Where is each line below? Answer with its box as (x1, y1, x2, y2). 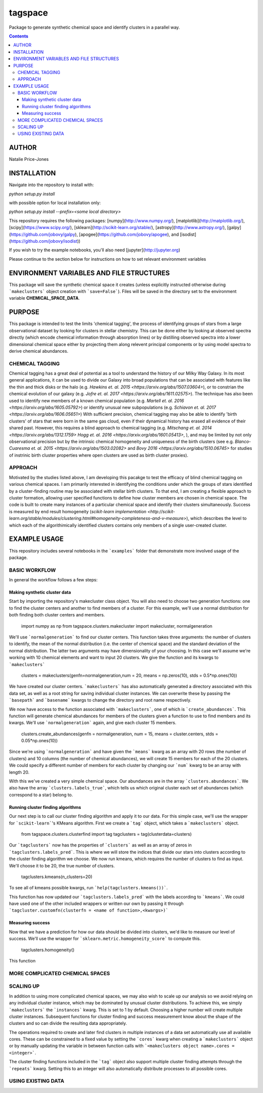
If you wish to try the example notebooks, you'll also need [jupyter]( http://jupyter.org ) (9, 247, 180, 253)
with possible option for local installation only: (9, 200, 101, 206)
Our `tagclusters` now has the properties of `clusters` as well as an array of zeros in (9, 842, 192, 848)
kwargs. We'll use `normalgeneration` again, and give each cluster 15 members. (9, 720, 176, 726)
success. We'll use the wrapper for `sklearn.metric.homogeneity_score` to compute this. (9, 936, 201, 941)
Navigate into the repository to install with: (9, 182, 94, 188)
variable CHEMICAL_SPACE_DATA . (9, 295, 80, 301)
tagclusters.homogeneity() (21, 947, 75, 953)
